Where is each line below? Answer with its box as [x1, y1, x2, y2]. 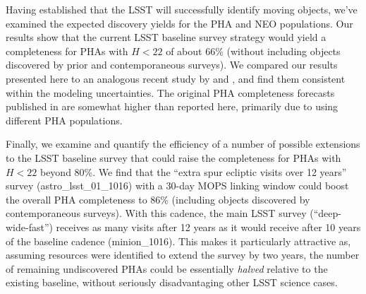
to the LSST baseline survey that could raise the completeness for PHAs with [6, 150, 341, 165]
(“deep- [310, 206, 341, 220]
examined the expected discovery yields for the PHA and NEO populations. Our [6, 16, 353, 30]
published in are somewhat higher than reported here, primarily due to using [6, 99, 338, 114]
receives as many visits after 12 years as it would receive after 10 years [56, 219, 361, 234]
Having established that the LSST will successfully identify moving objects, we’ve [6, 2, 358, 16]
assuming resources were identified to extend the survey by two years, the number [6, 247, 360, 262]
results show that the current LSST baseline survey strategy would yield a [6, 30, 327, 45]
